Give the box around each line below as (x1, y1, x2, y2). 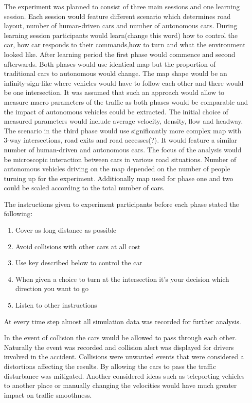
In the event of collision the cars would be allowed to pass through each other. (4, 332, 237, 343)
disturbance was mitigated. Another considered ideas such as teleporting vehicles (4, 370, 245, 381)
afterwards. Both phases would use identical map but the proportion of (4, 58, 216, 69)
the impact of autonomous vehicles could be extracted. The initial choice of (4, 106, 229, 116)
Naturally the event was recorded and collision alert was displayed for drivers (4, 342, 234, 352)
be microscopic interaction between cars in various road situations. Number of (4, 154, 236, 164)
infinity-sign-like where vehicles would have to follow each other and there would (4, 77, 244, 88)
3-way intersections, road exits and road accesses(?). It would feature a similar (4, 135, 237, 145)
